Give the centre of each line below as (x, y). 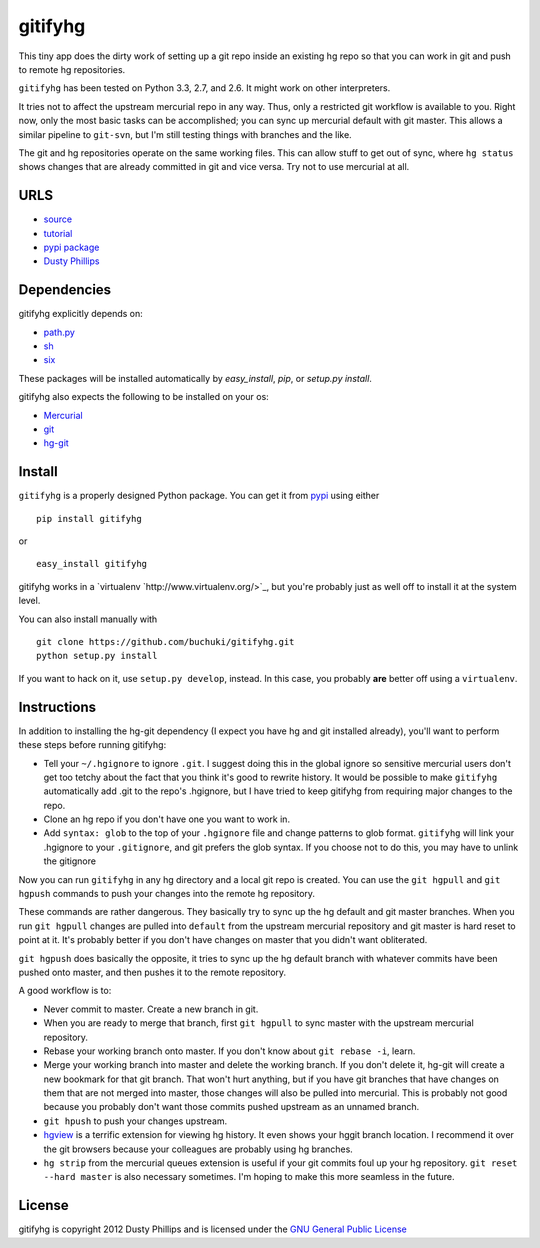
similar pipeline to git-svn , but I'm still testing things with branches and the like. (185, 134)
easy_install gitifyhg (92, 564)
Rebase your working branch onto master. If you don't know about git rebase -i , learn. (229, 1051)
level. (29, 601)
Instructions (57, 706)
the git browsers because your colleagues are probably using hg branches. (198, 1149)
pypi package (71, 247)
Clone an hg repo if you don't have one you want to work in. (166, 819)
